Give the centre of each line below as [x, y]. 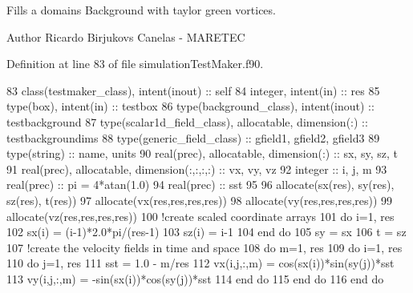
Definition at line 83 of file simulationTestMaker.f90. [135, 64]
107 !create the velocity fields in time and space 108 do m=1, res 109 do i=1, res [204, 247]
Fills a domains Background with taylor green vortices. [141, 10]
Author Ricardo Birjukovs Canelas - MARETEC [126, 36]
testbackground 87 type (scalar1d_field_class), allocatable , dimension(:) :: [187, 121]
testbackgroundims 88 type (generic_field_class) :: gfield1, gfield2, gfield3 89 [193, 137]
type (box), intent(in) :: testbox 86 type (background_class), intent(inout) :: [190, 106]
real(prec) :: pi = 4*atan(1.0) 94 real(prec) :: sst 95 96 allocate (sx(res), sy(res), [200, 185]
